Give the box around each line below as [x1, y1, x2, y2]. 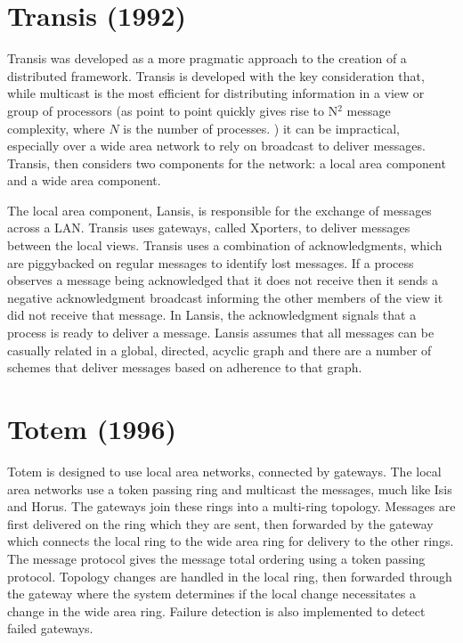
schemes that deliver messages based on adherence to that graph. [7, 358, 362, 377]
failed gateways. [7, 619, 93, 638]
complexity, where [7, 118, 105, 137]
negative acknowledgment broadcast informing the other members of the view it [7, 288, 443, 306]
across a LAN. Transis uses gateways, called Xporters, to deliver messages [7, 218, 410, 237]
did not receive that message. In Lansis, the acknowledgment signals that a [7, 305, 417, 324]
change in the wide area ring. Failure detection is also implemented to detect [7, 601, 426, 620]
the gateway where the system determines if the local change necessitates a [7, 584, 416, 603]
